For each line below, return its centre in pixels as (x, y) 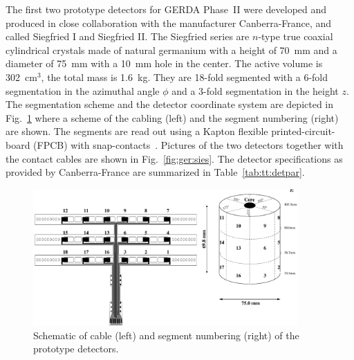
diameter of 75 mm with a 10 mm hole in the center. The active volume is (164, 63)
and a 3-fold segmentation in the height (255, 90)
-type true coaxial (296, 36)
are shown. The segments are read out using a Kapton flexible (137, 131)
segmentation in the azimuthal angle (83, 90)
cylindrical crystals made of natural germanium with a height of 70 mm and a (171, 49)
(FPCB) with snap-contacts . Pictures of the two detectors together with (188, 144)
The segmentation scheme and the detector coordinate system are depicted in (170, 104)
